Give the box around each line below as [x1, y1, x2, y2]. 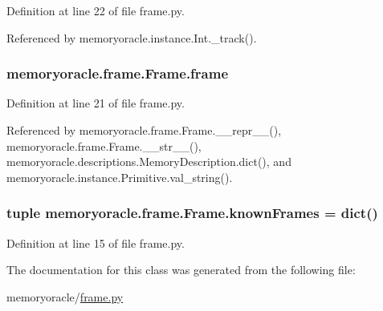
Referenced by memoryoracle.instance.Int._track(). [6, 29, 257, 46]
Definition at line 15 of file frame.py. [6, 234, 185, 251]
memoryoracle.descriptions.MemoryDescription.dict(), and [6, 153, 291, 170]
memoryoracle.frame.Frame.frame [6, 63, 229, 83]
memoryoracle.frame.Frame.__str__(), [6, 137, 202, 154]
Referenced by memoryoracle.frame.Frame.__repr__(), [6, 122, 282, 138]
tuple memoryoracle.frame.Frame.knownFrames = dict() [6, 203, 378, 223]
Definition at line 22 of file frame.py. [6, 2, 185, 18]
